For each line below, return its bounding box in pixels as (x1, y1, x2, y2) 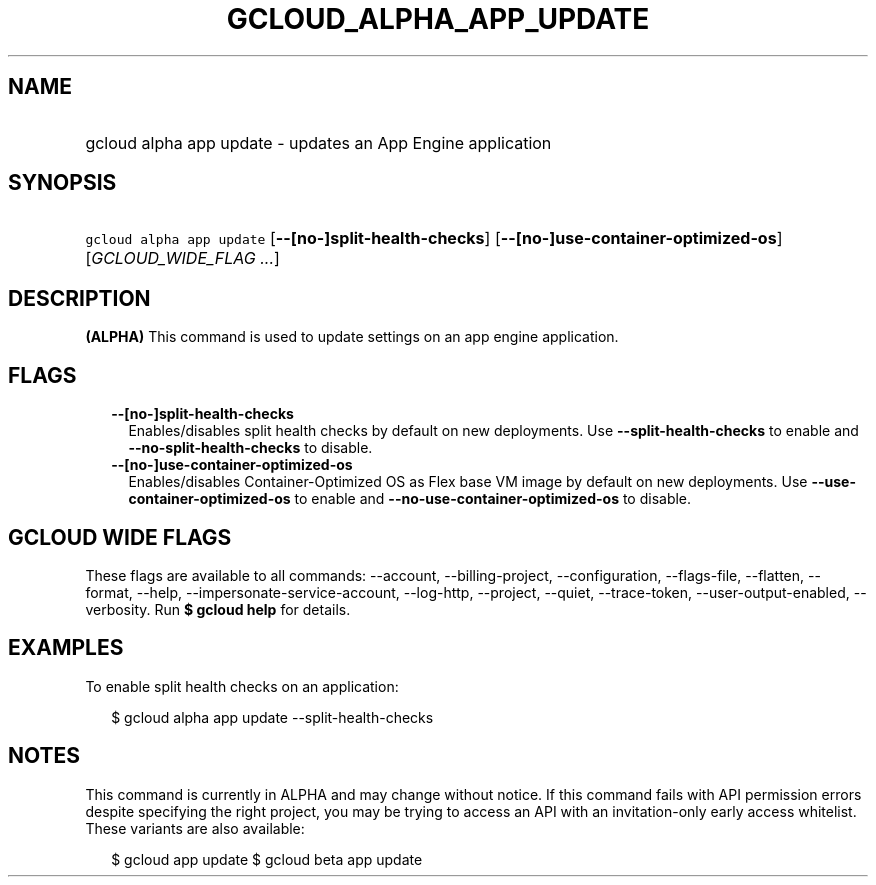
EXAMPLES (8, 635, 124, 661)
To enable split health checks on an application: (85, 677, 399, 695)
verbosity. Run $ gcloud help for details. (85, 600, 351, 618)
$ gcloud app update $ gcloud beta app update (111, 850, 423, 868)
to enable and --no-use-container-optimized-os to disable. (294, 490, 692, 508)
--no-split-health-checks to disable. (128, 439, 373, 457)
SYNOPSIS (8, 170, 117, 196)
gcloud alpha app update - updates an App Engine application (85, 132, 552, 153)
